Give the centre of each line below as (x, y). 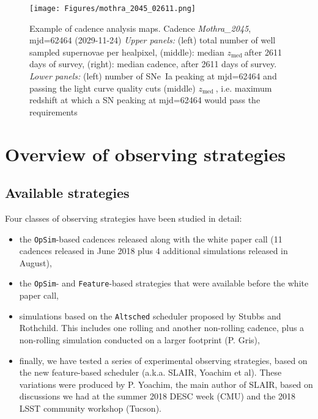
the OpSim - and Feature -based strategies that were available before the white (164, 283)
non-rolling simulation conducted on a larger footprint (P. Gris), (139, 339)
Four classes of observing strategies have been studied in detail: (124, 218)
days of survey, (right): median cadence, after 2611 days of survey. (153, 64)
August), (35, 262)
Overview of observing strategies (145, 154)
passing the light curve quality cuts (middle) (113, 88)
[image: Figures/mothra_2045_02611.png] (113, 9)
